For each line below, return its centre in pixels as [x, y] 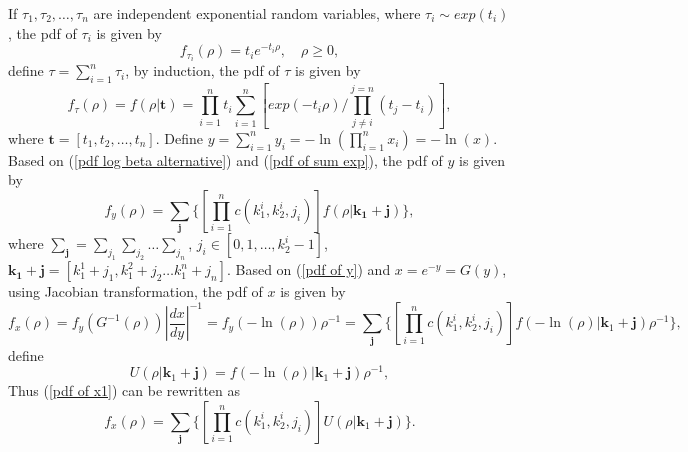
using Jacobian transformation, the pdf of [135, 291]
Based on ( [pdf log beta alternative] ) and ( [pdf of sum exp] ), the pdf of [225, 159]
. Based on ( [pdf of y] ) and [308, 269]
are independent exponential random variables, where [257, 13]
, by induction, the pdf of [202, 70]
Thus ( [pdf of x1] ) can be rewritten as [124, 390]
